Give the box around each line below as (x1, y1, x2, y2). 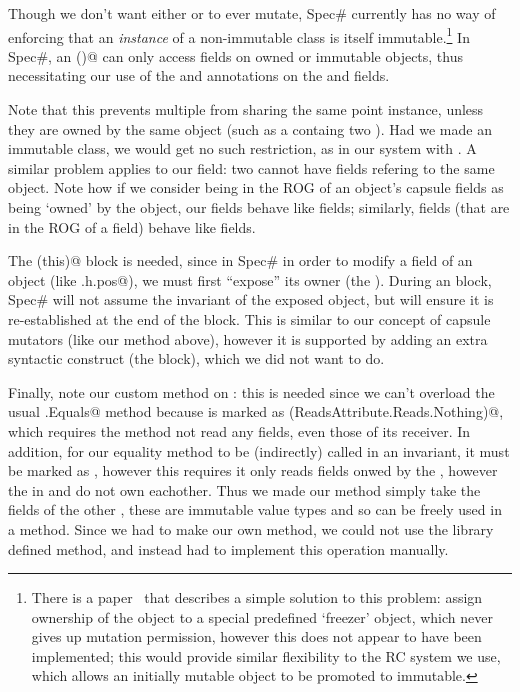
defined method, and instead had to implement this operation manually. (8, 538, 449, 559)
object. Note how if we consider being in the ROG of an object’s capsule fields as (8, 177, 504, 198)
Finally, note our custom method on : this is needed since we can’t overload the (8, 381, 495, 402)
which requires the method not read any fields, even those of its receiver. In (8, 420, 471, 441)
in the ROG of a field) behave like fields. (8, 216, 256, 237)
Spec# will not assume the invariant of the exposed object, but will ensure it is (8, 289, 494, 310)
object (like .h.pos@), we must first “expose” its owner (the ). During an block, (8, 269, 492, 290)
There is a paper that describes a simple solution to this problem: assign (31, 587, 483, 608)
